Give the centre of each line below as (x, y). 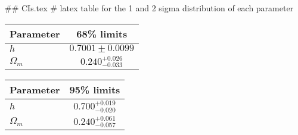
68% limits (102, 33)
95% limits (95, 90)
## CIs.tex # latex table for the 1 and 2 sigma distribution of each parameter (149, 8)
